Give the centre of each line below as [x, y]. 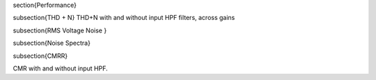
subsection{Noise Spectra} [52, 43]
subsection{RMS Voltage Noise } [60, 30]
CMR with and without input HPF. [60, 68]
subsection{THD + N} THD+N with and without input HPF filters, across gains [124, 18]
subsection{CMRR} [40, 56]
